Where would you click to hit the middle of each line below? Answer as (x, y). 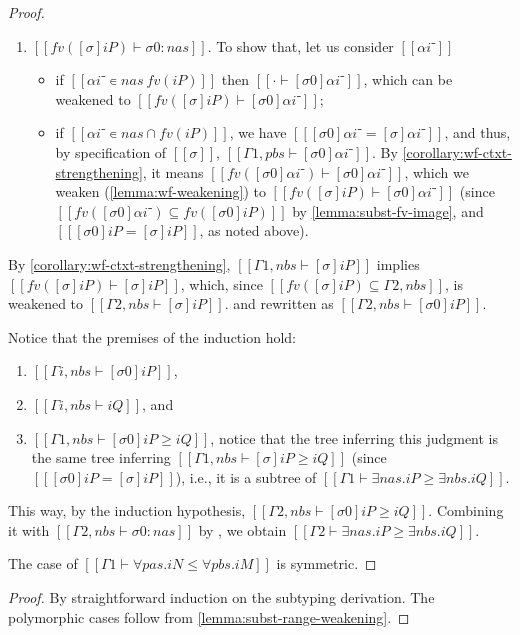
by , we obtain (242, 529)
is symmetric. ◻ (326, 563)
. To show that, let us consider (300, 45)
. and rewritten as (279, 303)
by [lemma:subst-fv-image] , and (388, 210)
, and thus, (477, 132)
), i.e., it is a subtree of (246, 476)
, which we (436, 171)
